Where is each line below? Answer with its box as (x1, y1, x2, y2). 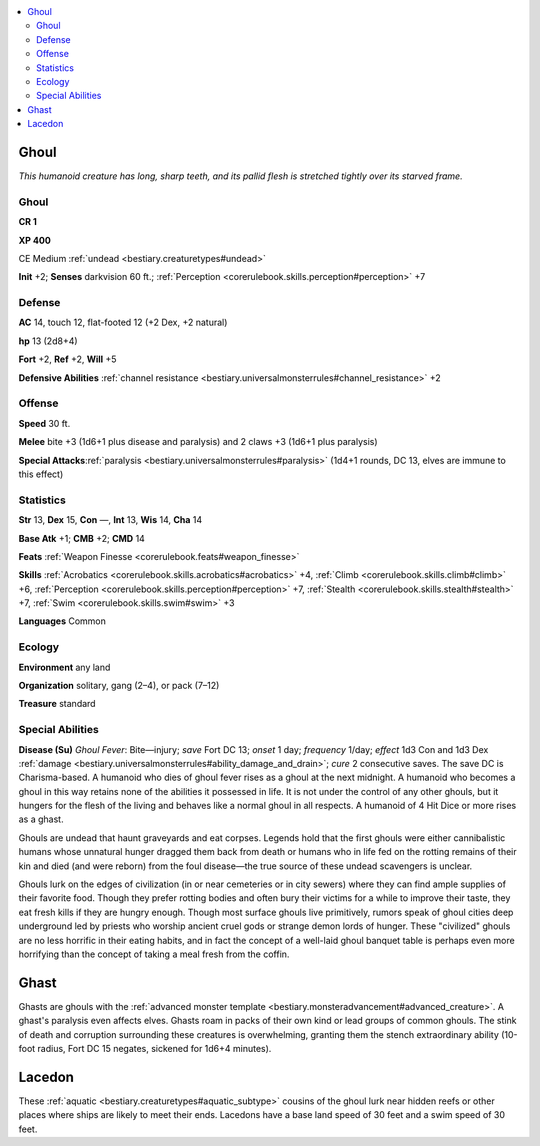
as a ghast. (18, 813, 64, 825)
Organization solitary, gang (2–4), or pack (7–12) (18, 679, 220, 691)
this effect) (18, 468, 64, 480)
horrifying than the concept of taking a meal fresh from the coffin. (18, 948, 290, 960)
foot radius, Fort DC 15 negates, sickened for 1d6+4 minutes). (18, 1043, 272, 1055)
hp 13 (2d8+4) (18, 335, 79, 347)
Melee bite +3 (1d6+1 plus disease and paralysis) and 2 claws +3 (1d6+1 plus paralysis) (18, 436, 379, 448)
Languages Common (18, 615, 107, 627)
